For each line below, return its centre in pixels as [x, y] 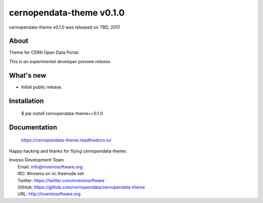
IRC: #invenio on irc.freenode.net [51, 174]
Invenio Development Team [37, 160]
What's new [28, 75]
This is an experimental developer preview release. [60, 61]
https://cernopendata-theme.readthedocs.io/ [66, 140]
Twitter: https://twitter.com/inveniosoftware [61, 180]
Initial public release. [42, 87]
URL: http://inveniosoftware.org [49, 194]
